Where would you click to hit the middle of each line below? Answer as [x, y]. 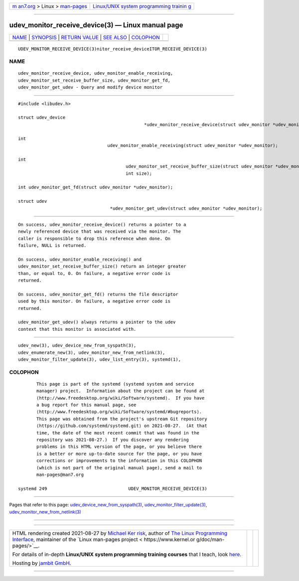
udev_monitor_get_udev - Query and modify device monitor [90, 87]
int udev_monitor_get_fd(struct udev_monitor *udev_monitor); [96, 187]
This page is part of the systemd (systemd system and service [115, 384]
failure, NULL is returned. [52, 246]
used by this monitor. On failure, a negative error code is [94, 301]
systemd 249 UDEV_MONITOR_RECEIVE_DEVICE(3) [113, 489]
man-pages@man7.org [60, 474]
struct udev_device [42, 118]
